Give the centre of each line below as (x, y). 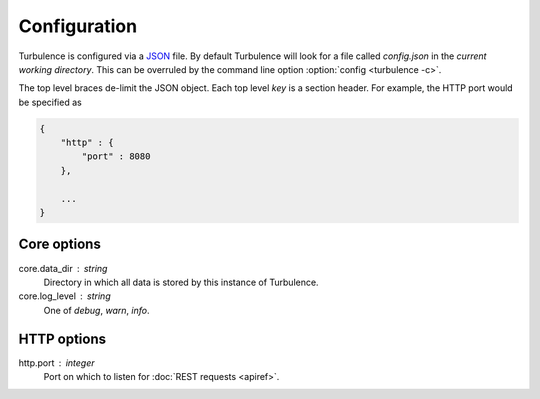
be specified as (50, 102)
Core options (60, 244)
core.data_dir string (63, 268)
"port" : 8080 (116, 156)
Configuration (78, 26)
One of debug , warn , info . (96, 310)
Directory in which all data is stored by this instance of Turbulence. (181, 282)
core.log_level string (64, 296)
